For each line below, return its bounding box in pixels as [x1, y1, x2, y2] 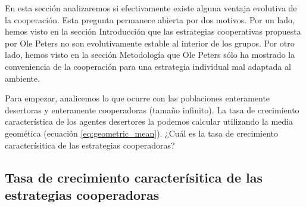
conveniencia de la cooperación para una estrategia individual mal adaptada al [5, 60, 291, 72]
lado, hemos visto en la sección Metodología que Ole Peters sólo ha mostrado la [5, 48, 295, 61]
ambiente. [5, 72, 40, 84]
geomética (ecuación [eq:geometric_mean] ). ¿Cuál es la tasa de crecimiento [5, 126, 279, 139]
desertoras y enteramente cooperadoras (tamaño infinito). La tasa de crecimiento [5, 103, 299, 116]
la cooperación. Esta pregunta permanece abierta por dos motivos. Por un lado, [5, 13, 295, 26]
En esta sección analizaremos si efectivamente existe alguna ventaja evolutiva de [5, 2, 297, 14]
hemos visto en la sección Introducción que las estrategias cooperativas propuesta [5, 25, 301, 38]
